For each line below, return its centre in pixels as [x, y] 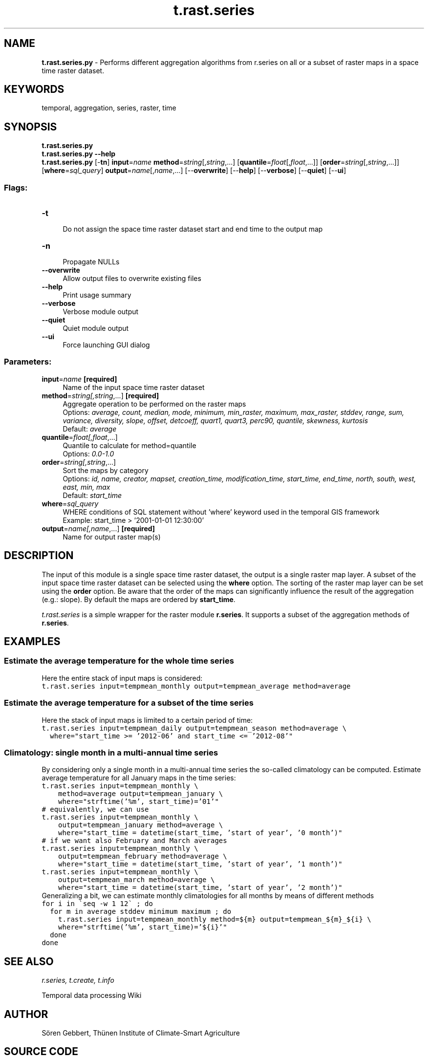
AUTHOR [26, 1014]
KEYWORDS [34, 89]
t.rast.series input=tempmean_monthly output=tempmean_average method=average [196, 686]
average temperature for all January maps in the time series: [139, 778]
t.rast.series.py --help [79, 154]
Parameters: [28, 362]
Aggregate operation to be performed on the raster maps [154, 404]
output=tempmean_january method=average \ [141, 825]
